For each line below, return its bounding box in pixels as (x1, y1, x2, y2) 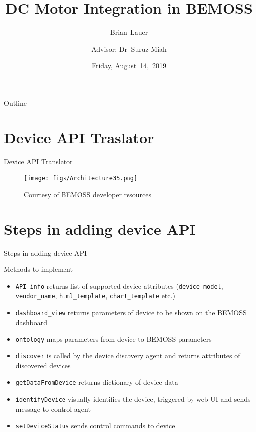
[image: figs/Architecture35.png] (24, 175, 138, 182)
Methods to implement (4, 264, 73, 274)
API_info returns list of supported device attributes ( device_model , (15, 280, 223, 291)
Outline (4, 97, 27, 108)
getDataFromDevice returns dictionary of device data (15, 377, 178, 387)
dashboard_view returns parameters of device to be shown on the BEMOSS (15, 307, 247, 318)
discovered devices (15, 360, 71, 370)
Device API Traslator (4, 127, 154, 147)
